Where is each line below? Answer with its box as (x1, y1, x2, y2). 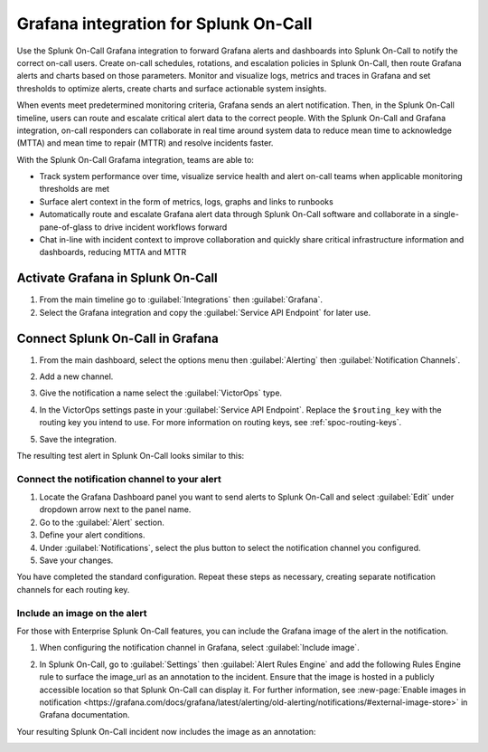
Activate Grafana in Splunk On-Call (16, 271, 218, 286)
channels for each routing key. (16, 584, 130, 595)
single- (432, 209, 460, 220)
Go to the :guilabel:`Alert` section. (39, 517, 164, 528)
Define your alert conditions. (39, 529, 145, 540)
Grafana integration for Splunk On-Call (16, 14, 313, 33)
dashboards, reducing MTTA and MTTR (39, 247, 187, 258)
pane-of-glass (39, 222, 93, 233)
